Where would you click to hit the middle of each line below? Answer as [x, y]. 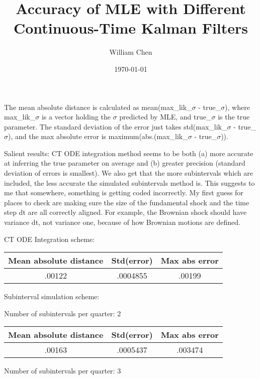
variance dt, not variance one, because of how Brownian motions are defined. [122, 222]
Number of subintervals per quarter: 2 [63, 313]
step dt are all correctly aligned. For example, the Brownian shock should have [125, 212]
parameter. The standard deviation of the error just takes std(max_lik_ [116, 126]
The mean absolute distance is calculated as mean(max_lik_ [98, 107]
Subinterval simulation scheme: [52, 296]
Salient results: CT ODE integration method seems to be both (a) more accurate [129, 153]
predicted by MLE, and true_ [165, 117]
